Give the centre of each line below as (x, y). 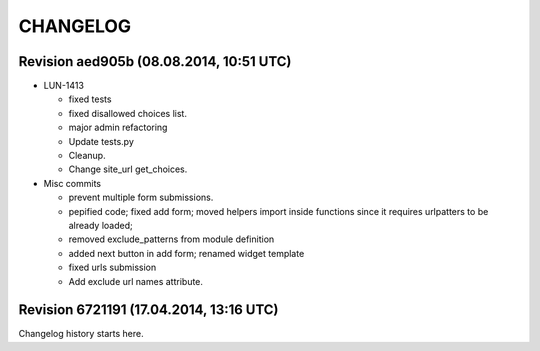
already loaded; (101, 225)
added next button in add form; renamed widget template (186, 253)
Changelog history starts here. (81, 334)
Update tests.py (101, 141)
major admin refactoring (118, 127)
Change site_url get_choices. (128, 169)
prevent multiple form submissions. (141, 197)
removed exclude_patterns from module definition (171, 239)
